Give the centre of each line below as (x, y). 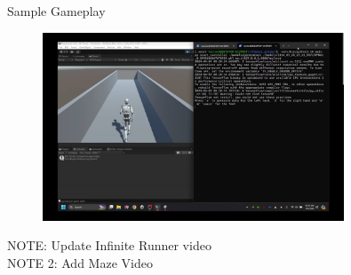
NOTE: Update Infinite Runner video (109, 245)
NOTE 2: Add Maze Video (80, 262)
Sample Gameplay (56, 11)
